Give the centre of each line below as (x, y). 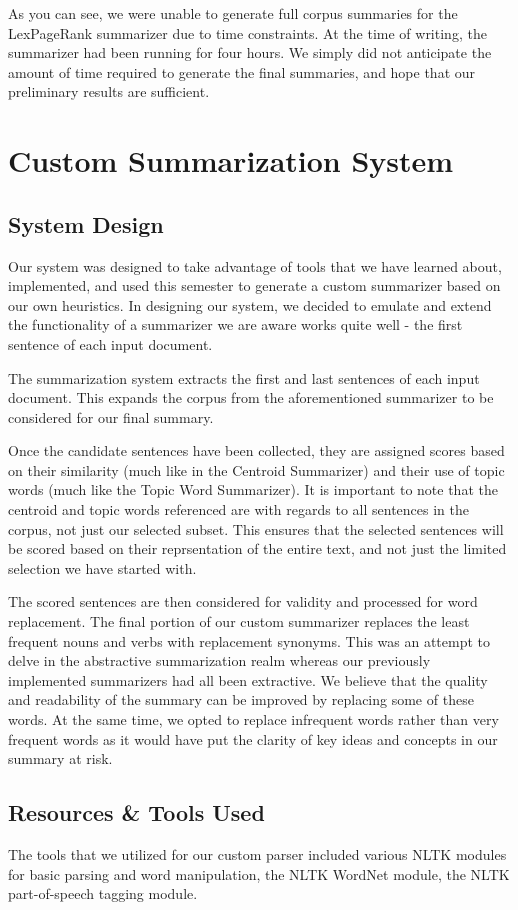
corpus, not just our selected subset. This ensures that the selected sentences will (256, 528)
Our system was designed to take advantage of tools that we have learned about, (255, 265)
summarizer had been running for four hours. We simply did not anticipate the (250, 52)
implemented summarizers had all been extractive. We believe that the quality (248, 679)
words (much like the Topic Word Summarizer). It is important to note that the (253, 489)
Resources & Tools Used (136, 812)
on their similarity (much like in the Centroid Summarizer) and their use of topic (256, 469)
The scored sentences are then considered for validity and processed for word (243, 601)
